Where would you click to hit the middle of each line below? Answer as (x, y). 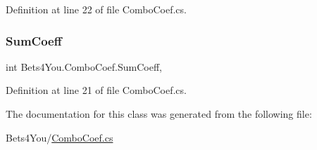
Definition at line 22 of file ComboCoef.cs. (96, 9)
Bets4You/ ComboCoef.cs (60, 137)
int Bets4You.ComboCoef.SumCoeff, (84, 66)
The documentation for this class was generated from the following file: (159, 114)
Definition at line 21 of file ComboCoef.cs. (96, 90)
